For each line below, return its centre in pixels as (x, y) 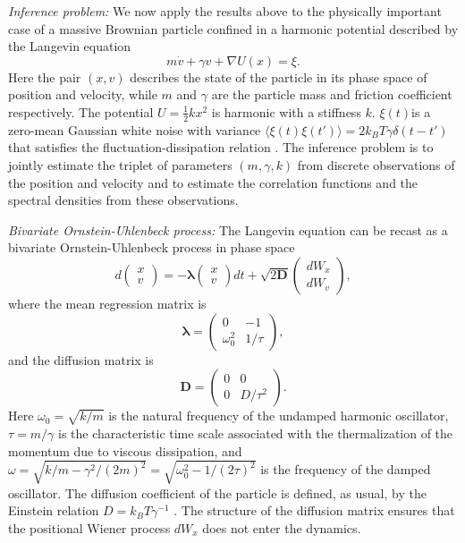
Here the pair (45, 76)
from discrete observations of (376, 164)
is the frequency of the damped (346, 469)
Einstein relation (54, 510)
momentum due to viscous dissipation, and (125, 450)
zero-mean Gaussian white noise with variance (135, 129)
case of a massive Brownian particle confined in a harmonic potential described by (233, 28)
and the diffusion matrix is (81, 359)
